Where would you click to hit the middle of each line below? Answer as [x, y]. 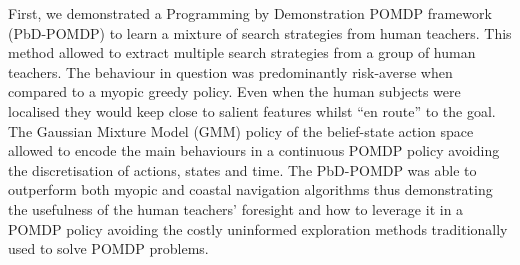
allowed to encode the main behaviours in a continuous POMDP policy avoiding [254, 150]
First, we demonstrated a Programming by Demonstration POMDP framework [250, 13]
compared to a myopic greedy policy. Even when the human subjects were [234, 91]
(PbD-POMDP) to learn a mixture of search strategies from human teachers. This [260, 32]
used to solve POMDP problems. [108, 248]
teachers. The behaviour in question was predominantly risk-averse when [230, 71]
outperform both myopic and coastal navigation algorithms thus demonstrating [250, 189]
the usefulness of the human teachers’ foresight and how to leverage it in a [236, 208]
